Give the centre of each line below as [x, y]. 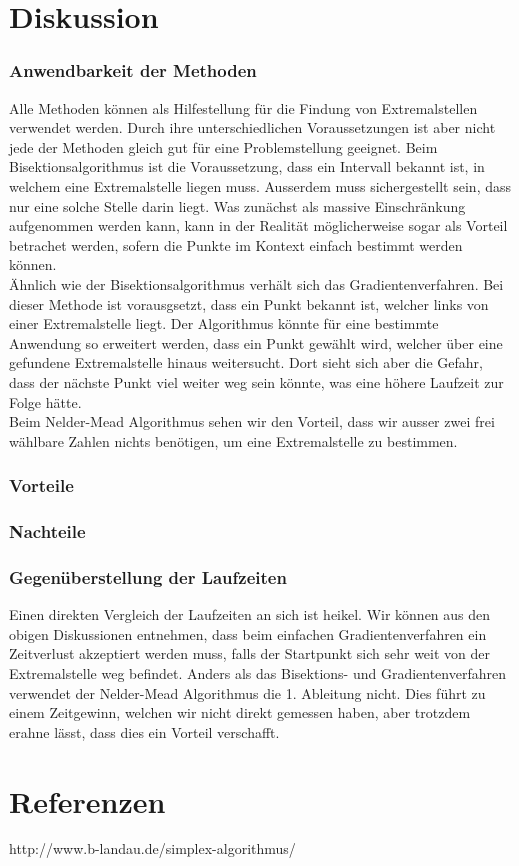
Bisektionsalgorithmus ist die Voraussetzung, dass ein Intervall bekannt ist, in [247, 166]
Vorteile [41, 485]
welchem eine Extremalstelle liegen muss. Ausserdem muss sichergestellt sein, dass [260, 185]
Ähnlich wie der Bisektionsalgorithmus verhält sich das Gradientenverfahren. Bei [256, 283]
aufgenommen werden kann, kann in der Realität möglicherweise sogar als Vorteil [258, 225]
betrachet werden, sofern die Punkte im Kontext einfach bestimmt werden [236, 244]
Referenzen [87, 800]
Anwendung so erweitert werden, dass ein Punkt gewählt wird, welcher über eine [256, 342]
